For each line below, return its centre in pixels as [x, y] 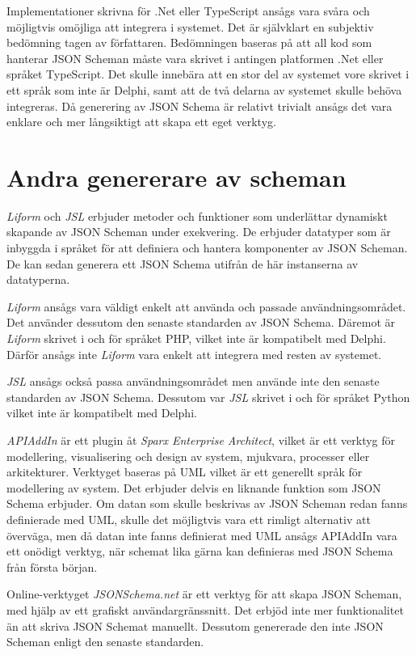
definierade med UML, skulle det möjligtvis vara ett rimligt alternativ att [189, 519]
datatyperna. [38, 279]
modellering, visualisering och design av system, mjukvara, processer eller [188, 456]
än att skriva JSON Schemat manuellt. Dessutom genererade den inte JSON [195, 625]
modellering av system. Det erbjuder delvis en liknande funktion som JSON [194, 487]
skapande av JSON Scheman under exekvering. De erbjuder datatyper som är [199, 232]
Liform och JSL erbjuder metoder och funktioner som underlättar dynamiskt [197, 216]
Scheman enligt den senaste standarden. [105, 642]
